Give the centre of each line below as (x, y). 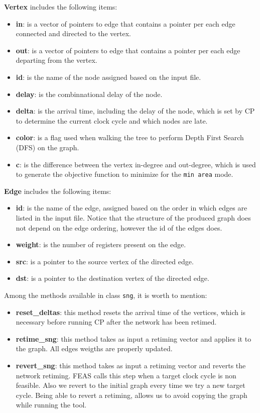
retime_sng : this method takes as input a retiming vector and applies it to (134, 338)
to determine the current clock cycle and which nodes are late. (112, 120)
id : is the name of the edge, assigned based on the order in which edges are (132, 208)
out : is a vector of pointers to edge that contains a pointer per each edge (128, 50)
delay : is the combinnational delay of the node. (89, 94)
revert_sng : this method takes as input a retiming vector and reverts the (131, 365)
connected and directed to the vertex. (73, 33)
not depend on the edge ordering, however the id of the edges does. (119, 227)
